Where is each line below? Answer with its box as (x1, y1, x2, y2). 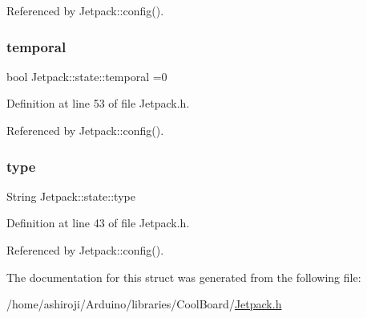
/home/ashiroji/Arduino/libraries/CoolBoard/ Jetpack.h (6, 296, 282, 312)
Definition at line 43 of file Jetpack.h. (6, 214, 190, 231)
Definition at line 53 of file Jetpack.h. (6, 95, 190, 112)
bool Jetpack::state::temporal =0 (6, 67, 167, 84)
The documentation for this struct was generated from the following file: (6, 268, 361, 285)
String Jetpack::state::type (6, 187, 135, 204)
